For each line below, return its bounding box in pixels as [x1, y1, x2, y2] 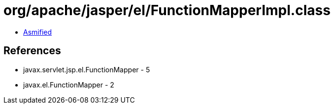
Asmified [23, 27, 52, 36]
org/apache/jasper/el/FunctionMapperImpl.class [3, 2, 331, 19]
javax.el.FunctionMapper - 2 [23, 80, 114, 89]
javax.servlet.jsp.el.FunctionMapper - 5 [23, 65, 150, 74]
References [3, 44, 61, 57]
